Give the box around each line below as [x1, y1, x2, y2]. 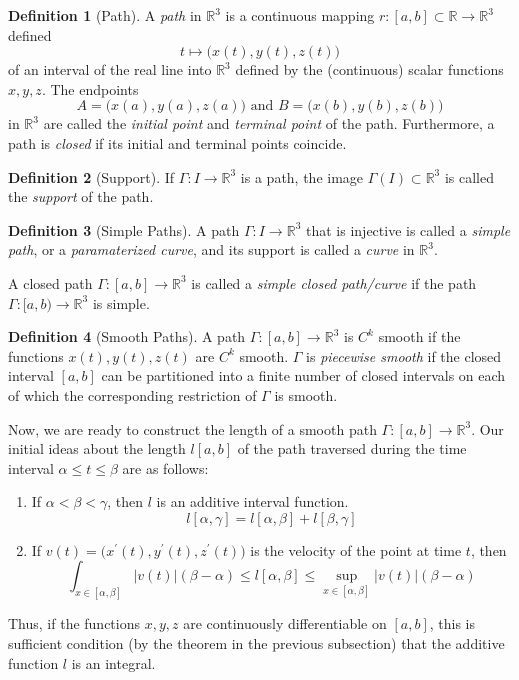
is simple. [92, 292, 150, 313]
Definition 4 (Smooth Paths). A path [8, 326, 246, 347]
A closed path [8, 272, 93, 293]
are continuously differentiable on [183, 613, 387, 634]
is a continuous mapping [225, 5, 375, 25]
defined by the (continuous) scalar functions [235, 59, 504, 80]
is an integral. [71, 652, 156, 673]
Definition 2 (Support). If [8, 166, 175, 187]
